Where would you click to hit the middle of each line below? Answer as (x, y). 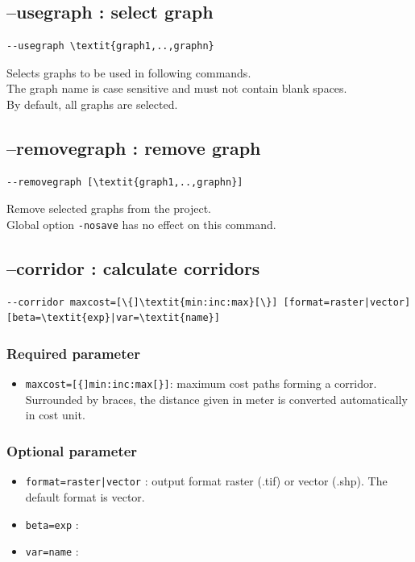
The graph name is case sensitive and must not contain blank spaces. (177, 88)
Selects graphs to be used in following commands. (129, 72)
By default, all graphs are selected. (92, 104)
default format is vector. (85, 496)
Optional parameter (72, 451)
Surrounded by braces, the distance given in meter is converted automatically (216, 399)
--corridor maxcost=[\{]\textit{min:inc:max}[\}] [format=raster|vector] (209, 302)
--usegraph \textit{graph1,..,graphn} (110, 46)
